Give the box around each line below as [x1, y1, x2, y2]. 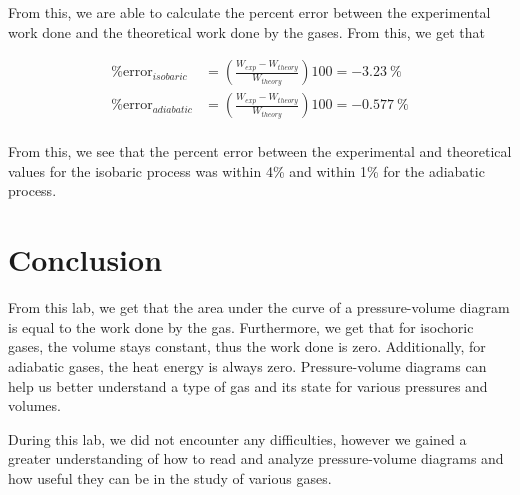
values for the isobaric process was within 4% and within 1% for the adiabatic [8, 160, 485, 181]
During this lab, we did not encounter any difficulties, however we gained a [8, 428, 467, 449]
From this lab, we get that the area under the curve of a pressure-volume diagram [8, 297, 510, 318]
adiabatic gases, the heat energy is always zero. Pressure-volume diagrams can [8, 355, 487, 376]
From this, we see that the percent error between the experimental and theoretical [8, 141, 512, 162]
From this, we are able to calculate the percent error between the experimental [8, 2, 491, 22]
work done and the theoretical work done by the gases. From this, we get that [8, 21, 485, 42]
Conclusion [8, 239, 163, 280]
